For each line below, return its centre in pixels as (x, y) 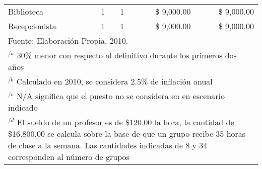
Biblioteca (26, 11)
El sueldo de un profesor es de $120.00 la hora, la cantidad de (125, 122)
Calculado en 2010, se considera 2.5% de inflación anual (114, 81)
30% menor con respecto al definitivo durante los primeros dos (127, 55)
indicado (23, 107)
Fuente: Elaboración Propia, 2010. (68, 40)
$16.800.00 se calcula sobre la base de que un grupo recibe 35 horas (127, 134)
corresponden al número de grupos (69, 157)
